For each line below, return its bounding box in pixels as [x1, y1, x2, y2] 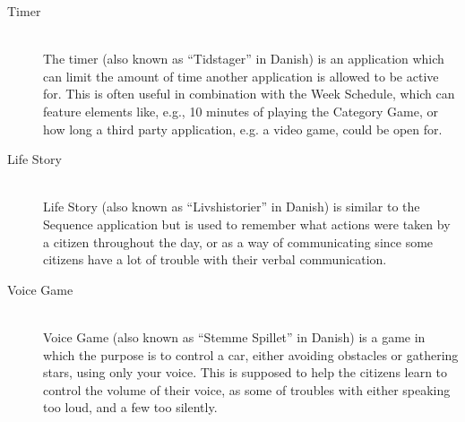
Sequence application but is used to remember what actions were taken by [43, 214, 451, 233]
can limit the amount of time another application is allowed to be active [43, 66, 439, 85]
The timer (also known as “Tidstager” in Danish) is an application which [43, 49, 444, 68]
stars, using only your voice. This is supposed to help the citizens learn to [43, 363, 448, 382]
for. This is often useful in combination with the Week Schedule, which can [43, 84, 455, 103]
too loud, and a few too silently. [43, 398, 218, 417]
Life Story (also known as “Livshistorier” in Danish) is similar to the [43, 197, 420, 216]
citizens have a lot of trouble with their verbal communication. [43, 250, 387, 269]
